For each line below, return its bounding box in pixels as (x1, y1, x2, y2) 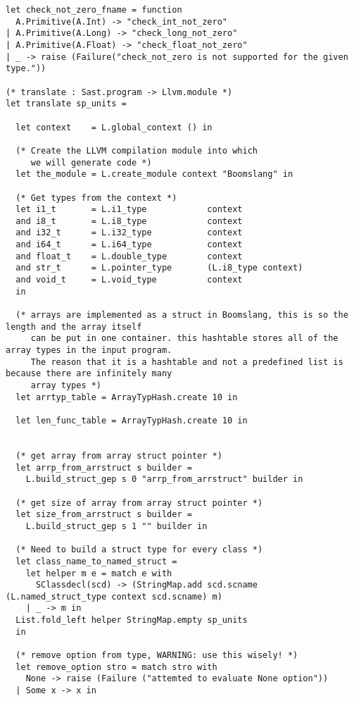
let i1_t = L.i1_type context (15, 204, 243, 215)
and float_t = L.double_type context (15, 251, 243, 261)
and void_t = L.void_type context (15, 275, 243, 285)
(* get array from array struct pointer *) (15, 450, 222, 461)
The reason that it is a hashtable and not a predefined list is (30, 356, 343, 367)
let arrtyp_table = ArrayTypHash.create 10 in (15, 392, 238, 402)
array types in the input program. (6, 345, 172, 356)
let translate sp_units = (6, 99, 127, 109)
